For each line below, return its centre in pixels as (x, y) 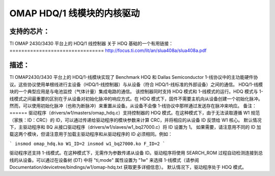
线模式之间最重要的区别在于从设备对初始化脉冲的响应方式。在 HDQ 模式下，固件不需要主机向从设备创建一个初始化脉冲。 (136, 99)
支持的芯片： (30, 31)
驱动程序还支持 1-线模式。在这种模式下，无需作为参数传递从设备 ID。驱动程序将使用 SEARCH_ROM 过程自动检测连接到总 (136, 153)
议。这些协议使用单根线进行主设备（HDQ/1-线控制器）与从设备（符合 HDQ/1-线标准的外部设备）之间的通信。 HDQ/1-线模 (136, 84)
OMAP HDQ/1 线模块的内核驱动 (75, 13)
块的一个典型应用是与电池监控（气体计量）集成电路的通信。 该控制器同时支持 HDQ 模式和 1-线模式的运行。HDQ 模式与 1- (136, 92)
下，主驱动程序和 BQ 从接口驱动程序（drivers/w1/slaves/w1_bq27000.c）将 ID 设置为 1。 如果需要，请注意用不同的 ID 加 (135, 127)
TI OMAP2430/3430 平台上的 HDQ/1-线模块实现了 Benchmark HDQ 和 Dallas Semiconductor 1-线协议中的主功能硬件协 (134, 77)
